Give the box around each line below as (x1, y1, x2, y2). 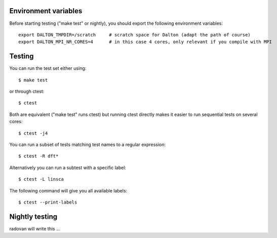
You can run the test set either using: (9, 65, 87, 71)
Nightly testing (9, 212, 58, 221)
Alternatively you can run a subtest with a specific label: (9, 165, 127, 171)
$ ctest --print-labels (18, 199, 77, 205)
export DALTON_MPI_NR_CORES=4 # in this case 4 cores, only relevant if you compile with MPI (18, 39, 272, 45)
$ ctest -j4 (18, 130, 48, 136)
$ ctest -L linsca (18, 176, 64, 182)
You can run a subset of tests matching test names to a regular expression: (9, 141, 166, 147)
